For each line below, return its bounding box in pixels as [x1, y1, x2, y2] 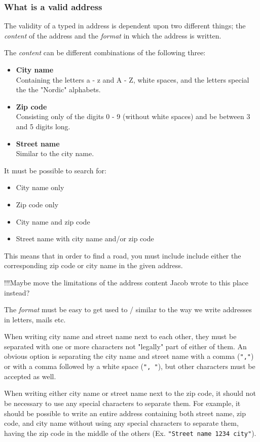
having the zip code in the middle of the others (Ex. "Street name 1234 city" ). [4, 427, 256, 438]
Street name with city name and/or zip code [16, 233, 154, 244]
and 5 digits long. [16, 121, 70, 131]
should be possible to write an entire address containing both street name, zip [4, 408, 246, 418]
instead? [4, 287, 30, 298]
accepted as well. [4, 371, 56, 381]
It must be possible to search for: [4, 165, 106, 175]
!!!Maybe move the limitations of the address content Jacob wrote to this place [4, 277, 248, 287]
